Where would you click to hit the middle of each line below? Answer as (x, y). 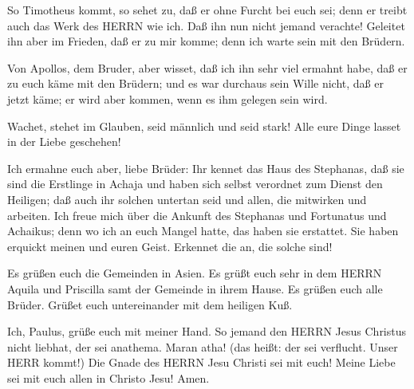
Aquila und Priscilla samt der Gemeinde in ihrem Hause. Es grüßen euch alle (195, 288)
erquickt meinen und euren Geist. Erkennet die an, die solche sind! (170, 246)
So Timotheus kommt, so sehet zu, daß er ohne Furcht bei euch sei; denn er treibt (207, 10)
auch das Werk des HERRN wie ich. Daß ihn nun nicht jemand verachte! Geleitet (206, 25)
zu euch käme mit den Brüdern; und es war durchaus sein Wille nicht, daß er (195, 83)
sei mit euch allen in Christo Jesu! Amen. (108, 377)
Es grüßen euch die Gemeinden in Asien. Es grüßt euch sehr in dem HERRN (195, 273)
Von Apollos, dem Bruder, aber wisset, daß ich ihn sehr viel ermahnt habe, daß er (207, 67)
